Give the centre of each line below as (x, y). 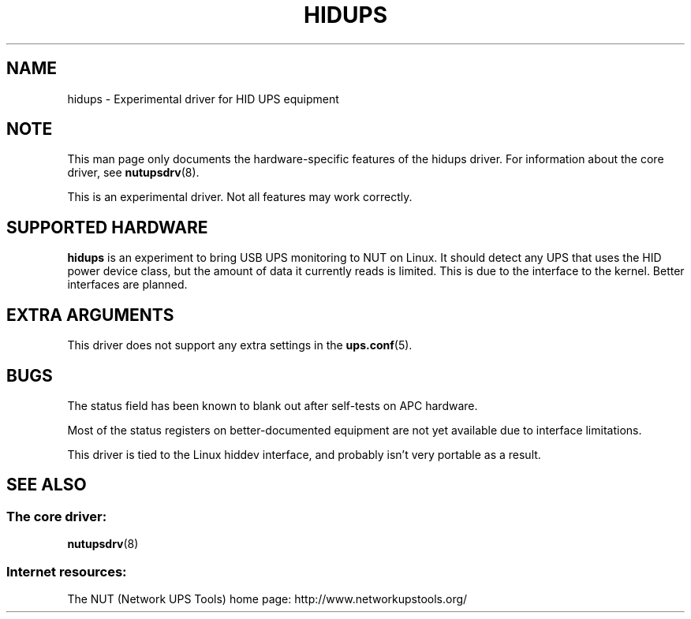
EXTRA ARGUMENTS (90, 315)
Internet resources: (67, 571)
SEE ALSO (47, 485)
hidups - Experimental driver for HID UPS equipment (203, 99)
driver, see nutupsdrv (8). (133, 173)
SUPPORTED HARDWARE (107, 227)
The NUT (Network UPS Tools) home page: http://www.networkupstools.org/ (267, 598)
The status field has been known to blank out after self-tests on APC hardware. (273, 405)
